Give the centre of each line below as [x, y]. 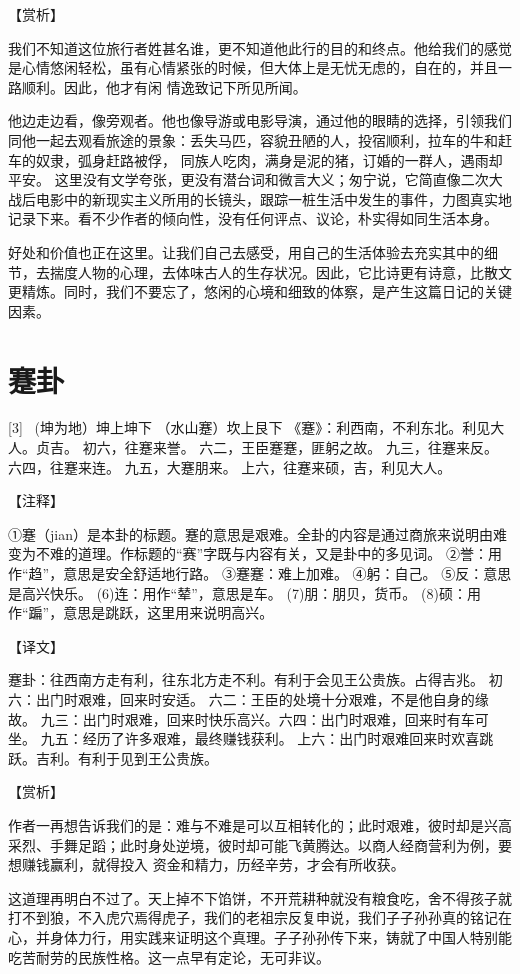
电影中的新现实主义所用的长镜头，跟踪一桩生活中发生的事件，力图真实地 [273, 198]
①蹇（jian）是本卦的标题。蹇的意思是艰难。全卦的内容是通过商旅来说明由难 [257, 533]
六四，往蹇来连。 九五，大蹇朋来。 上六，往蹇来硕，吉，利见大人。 [230, 466]
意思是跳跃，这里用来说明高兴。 [168, 612]
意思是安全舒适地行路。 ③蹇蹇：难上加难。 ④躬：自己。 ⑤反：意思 [287, 573]
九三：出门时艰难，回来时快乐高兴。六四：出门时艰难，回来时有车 [257, 718]
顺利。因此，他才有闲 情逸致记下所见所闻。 [164, 86]
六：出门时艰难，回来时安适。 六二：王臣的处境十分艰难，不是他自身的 [241, 698]
